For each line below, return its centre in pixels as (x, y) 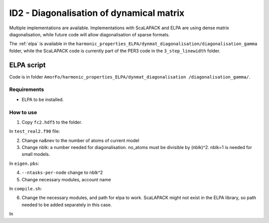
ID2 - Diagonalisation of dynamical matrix (97, 13)
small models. (36, 154)
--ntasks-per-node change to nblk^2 (62, 173)
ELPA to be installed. (43, 99)
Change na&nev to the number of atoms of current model (80, 140)
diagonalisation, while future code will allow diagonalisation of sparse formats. (89, 34)
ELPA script (27, 65)
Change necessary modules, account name (67, 179)
